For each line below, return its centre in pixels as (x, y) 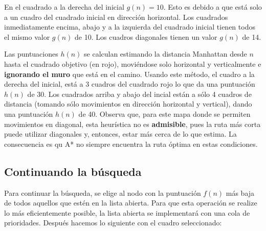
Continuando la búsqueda (73, 171)
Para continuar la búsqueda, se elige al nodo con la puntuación (103, 193)
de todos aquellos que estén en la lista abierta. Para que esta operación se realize (131, 203)
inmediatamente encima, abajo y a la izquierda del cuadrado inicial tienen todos (130, 27)
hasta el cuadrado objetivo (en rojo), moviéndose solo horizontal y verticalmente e (133, 63)
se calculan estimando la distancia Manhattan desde (165, 54)
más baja (240, 193)
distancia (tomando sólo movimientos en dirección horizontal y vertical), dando (128, 104)
